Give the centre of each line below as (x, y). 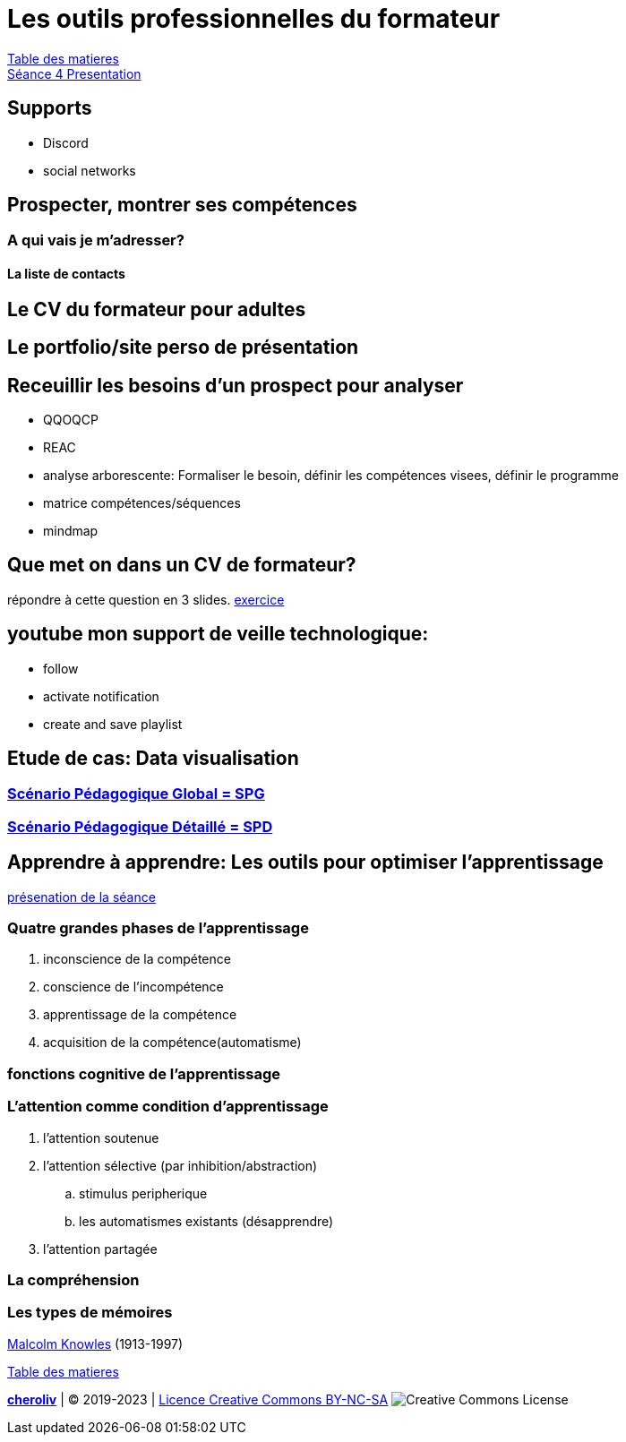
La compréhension (73, 1279)
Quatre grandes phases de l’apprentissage (158, 928)
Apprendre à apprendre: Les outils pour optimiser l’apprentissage (305, 863)
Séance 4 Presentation (74, 73)
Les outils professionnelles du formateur (254, 19)
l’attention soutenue (101, 1137)
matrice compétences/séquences (142, 502)
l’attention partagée (100, 1249)
